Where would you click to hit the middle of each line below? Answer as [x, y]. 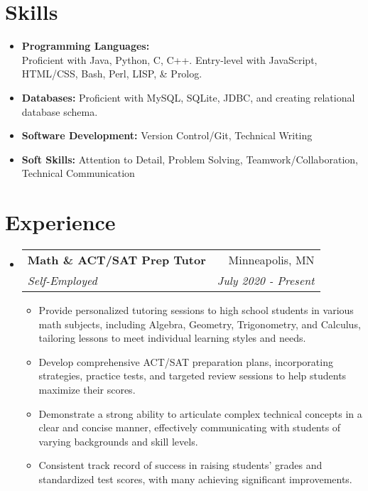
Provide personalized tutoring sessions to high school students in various [196, 310]
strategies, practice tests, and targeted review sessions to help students [193, 376]
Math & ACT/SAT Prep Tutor [117, 260]
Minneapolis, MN [271, 260]
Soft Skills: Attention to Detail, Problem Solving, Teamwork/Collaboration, [190, 159]
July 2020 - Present [266, 280]
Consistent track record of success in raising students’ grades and [180, 465]
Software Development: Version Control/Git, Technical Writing [167, 135]
